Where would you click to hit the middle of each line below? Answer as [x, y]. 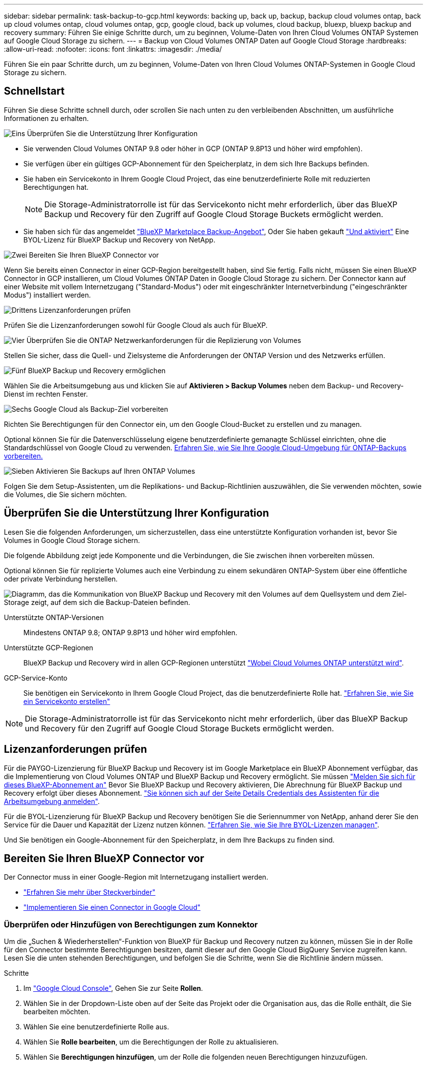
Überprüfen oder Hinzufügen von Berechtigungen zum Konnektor [131, 924]
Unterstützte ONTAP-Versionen [54, 617]
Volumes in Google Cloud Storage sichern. [72, 540]
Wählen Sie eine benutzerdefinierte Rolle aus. [96, 1027]
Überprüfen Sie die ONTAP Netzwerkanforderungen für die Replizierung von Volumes [164, 340]
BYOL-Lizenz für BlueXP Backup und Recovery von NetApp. [119, 240]
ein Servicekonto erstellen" [67, 701]
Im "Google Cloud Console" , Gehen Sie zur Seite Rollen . [113, 988]
